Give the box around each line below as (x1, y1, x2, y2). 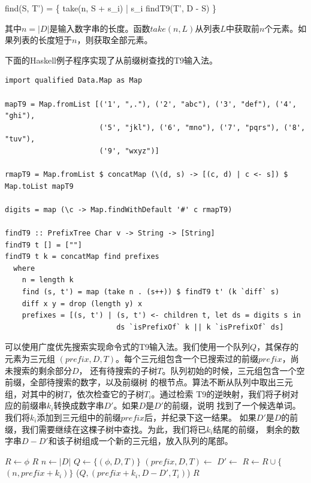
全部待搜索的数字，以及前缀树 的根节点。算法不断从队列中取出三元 (29, 376, 293, 388)
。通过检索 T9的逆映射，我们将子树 (151, 387, 291, 400)
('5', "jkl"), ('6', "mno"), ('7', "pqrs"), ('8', (99, 123, 306, 132)
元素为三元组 (5, 352, 55, 365)
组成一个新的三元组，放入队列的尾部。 (81, 434, 233, 447)
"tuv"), (5, 135, 35, 144)
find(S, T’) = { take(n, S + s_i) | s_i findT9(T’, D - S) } (5, 2, 217, 14)
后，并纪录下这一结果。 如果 (144, 411, 256, 423)
